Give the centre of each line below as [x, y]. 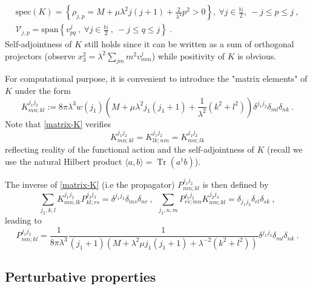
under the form [43, 91]
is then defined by [236, 184]
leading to [23, 220]
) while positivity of [188, 55]
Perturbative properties [81, 277]
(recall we [285, 149]
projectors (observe [40, 55]
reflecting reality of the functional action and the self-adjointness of [130, 149]
